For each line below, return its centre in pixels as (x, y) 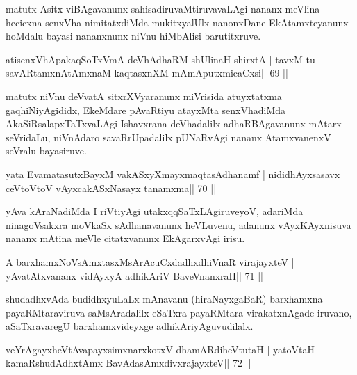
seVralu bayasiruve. (46, 151)
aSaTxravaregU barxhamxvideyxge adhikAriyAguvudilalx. (130, 326)
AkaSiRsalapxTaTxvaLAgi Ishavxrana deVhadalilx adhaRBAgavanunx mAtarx (174, 123)
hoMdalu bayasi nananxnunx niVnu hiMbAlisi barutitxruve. (133, 36)
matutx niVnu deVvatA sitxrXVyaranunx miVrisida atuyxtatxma (144, 96)
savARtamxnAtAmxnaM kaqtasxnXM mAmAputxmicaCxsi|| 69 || (147, 73)
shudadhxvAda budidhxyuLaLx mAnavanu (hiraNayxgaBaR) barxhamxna (164, 299)
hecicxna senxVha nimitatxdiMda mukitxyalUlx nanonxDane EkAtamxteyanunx (177, 22)
